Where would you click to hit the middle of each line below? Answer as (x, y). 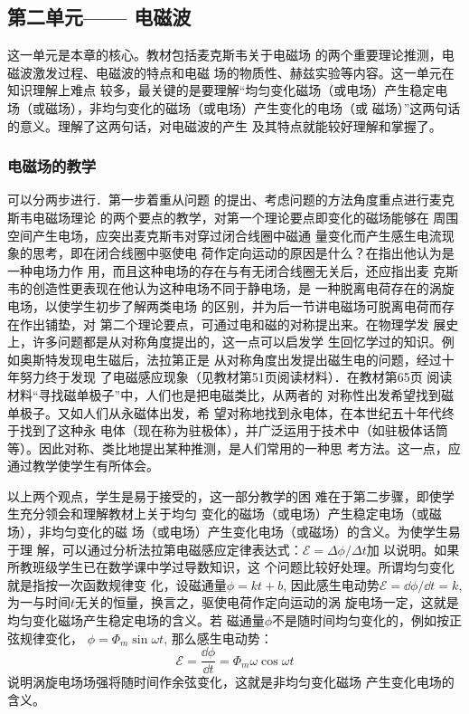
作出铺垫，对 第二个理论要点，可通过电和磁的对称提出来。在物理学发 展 (233, 324)
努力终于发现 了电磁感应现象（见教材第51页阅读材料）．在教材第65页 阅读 (236, 377)
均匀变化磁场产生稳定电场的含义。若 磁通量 (136, 620)
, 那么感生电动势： (218, 638)
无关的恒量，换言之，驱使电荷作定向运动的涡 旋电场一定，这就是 (267, 602)
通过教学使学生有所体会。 (83, 466)
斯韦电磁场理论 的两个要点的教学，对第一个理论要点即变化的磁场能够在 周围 (233, 217)
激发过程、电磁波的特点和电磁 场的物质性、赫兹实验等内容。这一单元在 (243, 72)
